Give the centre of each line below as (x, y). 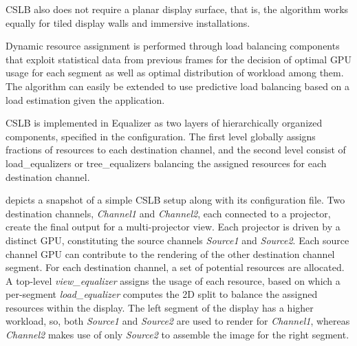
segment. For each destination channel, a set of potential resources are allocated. (175, 267)
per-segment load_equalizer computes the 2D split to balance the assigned (162, 294)
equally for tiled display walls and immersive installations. (128, 22)
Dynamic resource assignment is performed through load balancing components (173, 46)
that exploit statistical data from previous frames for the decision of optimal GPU (178, 59)
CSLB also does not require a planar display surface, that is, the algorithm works (177, 9)
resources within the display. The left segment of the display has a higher (160, 307)
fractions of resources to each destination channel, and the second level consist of (176, 150)
